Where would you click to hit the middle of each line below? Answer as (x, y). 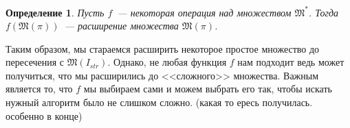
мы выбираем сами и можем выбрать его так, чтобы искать (208, 89)
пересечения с (35, 62)
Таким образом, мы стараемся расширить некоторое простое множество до (163, 48)
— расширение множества (121, 26)
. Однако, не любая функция (167, 62)
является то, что (39, 89)
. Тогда (323, 12)
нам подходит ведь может (291, 62)
